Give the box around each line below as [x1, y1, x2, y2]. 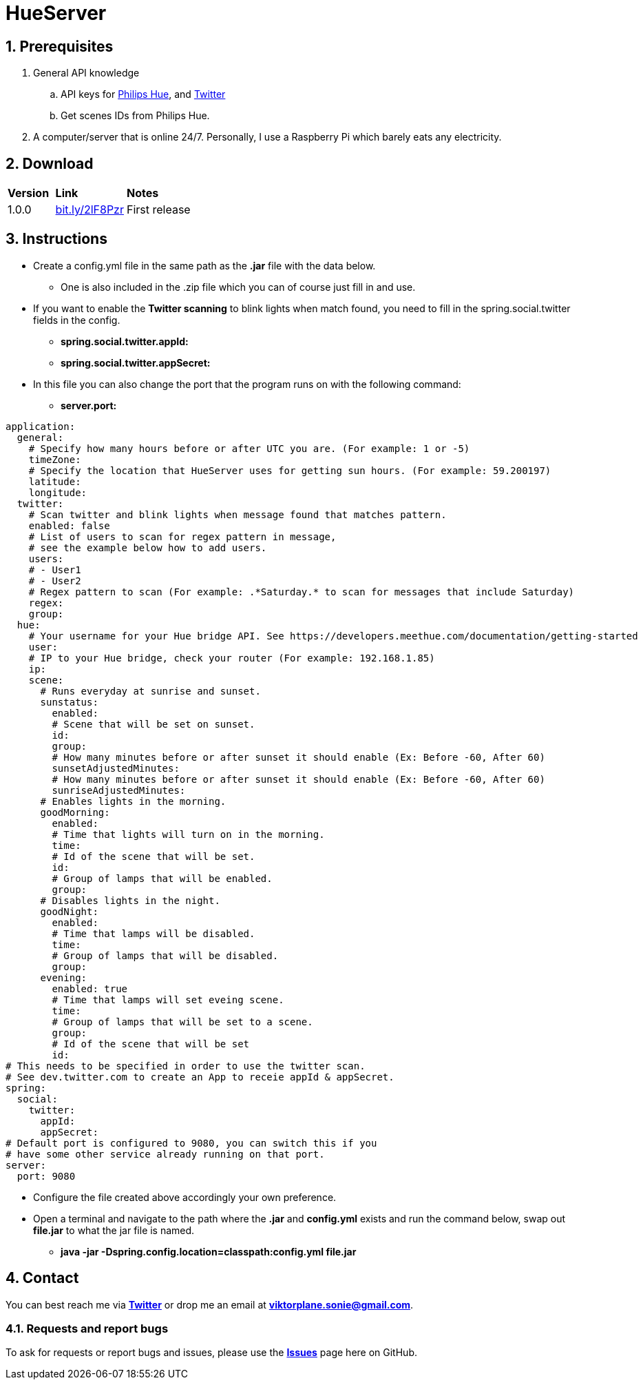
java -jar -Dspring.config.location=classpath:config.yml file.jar [61, 1245, 357, 1258]
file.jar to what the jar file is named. [33, 1224, 195, 1236]
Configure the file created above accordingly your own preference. [33, 1191, 337, 1203]
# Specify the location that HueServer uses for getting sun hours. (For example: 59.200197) [28, 464, 551, 476]
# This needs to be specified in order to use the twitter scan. [6, 1060, 366, 1071]
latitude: [28, 475, 81, 487]
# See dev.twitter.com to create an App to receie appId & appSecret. [6, 1071, 394, 1083]
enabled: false [28, 520, 110, 531]
